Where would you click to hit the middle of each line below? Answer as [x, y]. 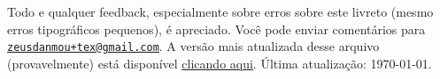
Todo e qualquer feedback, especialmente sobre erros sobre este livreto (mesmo [220, 11]
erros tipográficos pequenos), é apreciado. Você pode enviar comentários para [216, 29]
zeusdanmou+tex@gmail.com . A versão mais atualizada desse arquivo [193, 46]
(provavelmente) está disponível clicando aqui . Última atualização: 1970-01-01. [220, 63]
